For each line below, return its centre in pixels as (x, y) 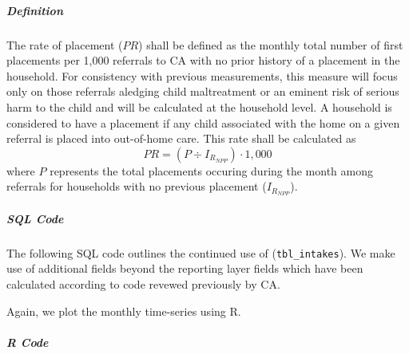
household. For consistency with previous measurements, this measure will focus (202, 75)
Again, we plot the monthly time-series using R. (124, 311)
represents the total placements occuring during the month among (211, 170)
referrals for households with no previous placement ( (137, 186)
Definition (35, 10)
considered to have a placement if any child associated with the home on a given (203, 122)
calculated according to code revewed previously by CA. (143, 283)
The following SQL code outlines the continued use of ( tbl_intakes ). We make (201, 252)
